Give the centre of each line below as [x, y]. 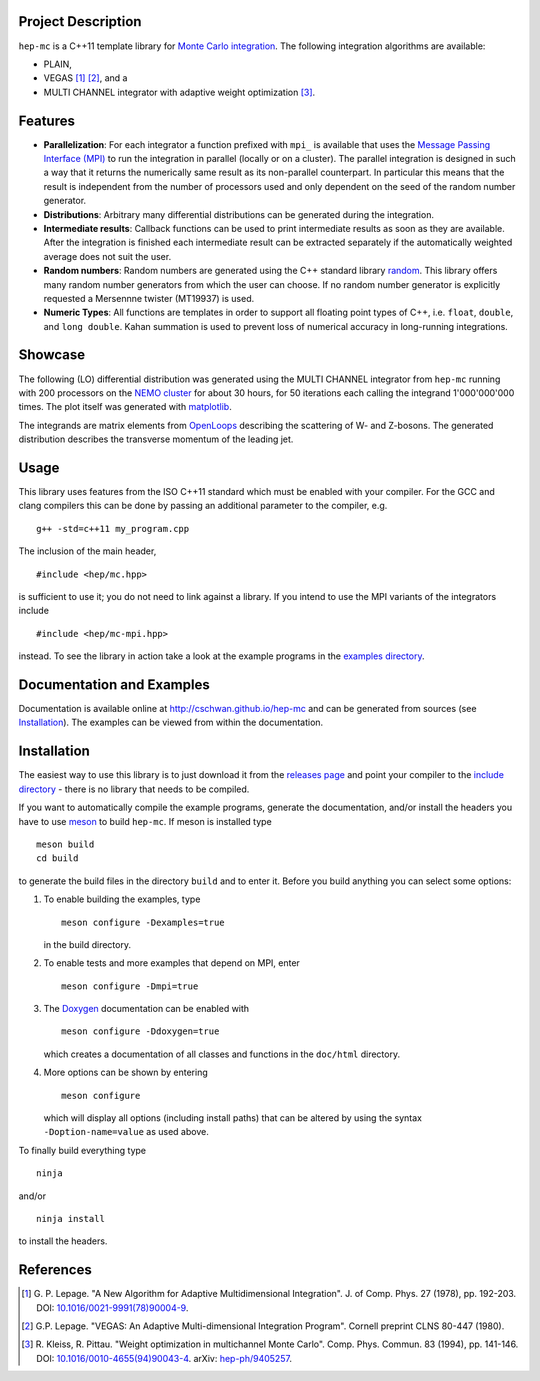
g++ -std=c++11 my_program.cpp [113, 528]
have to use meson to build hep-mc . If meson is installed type [145, 821]
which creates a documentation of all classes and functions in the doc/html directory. [221, 1054]
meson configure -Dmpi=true [130, 986]
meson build [65, 844]
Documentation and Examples [114, 684]
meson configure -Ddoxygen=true [140, 1031]
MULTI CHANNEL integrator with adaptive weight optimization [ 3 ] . [179, 92]
